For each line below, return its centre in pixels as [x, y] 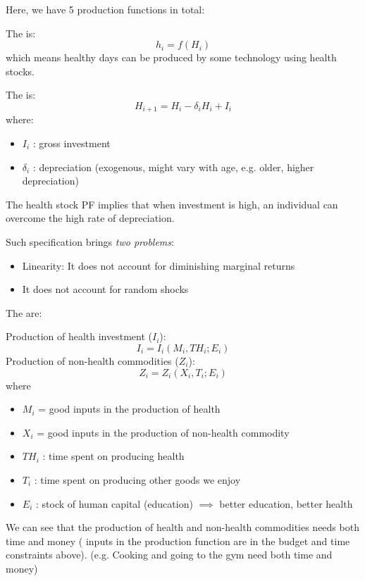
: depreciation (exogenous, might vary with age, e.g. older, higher [173, 167]
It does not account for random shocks [105, 289]
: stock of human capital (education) [114, 503]
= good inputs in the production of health [129, 409]
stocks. [20, 71]
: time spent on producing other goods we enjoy [137, 479]
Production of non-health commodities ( [92, 360]
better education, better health [286, 503]
